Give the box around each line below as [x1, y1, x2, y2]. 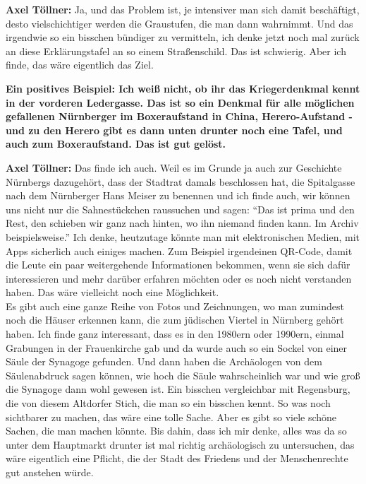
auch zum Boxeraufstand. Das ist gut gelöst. [6, 136, 226, 151]
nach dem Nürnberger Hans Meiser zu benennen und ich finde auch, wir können [6, 188, 350, 203]
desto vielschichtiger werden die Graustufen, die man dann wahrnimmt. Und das [6, 16, 353, 30]
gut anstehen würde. [6, 465, 94, 479]
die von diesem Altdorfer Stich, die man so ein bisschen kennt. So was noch [6, 396, 331, 411]
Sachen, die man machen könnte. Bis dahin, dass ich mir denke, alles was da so [6, 423, 347, 438]
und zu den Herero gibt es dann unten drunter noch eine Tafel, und [6, 122, 343, 137]
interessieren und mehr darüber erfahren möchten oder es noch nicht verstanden [6, 271, 352, 285]
